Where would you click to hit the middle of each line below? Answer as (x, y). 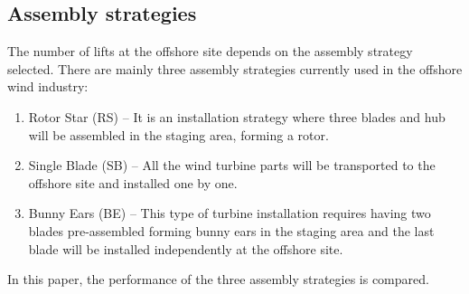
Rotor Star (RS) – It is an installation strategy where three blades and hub (237, 116)
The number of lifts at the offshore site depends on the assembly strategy (210, 51)
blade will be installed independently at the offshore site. (186, 248)
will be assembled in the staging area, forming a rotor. (178, 134)
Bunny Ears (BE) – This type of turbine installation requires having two (230, 213)
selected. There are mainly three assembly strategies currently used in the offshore (235, 68)
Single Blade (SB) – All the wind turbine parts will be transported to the (232, 165)
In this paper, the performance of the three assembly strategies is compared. (218, 279)
